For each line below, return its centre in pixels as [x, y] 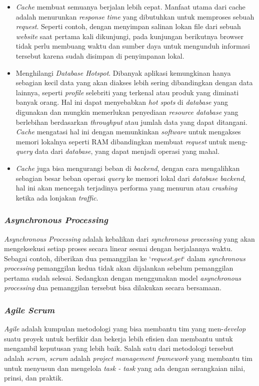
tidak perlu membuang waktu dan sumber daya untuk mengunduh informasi [133, 46]
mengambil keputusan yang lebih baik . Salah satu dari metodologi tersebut [119, 348]
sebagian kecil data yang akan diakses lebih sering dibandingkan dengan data [134, 82]
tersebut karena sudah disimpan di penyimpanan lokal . [100, 55]
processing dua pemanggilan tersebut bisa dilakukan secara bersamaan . [113, 287]
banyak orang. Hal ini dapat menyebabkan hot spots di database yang [122, 102]
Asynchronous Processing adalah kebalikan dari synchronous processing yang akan [129, 238]
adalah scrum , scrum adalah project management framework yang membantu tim [128, 358]
